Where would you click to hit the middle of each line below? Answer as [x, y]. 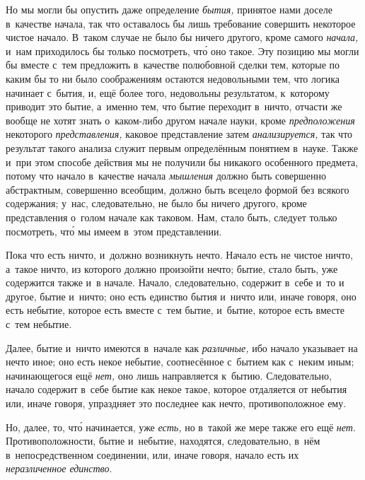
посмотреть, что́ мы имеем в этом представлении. [114, 231]
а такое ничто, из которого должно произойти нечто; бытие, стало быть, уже [172, 268]
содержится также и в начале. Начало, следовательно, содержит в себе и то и [175, 282]
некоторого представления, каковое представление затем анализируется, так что [179, 134]
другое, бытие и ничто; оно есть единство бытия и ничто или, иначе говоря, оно [181, 296]
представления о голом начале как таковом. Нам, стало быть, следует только [172, 217]
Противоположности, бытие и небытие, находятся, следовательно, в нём [163, 441]
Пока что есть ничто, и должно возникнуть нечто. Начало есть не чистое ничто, [179, 255]
